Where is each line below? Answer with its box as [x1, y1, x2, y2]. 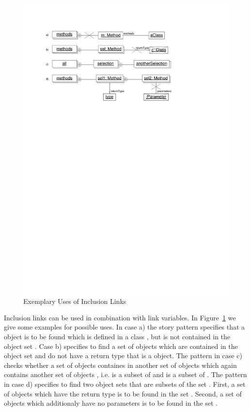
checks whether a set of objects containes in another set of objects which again [4, 360, 237, 370]
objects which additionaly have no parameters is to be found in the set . [4, 398, 218, 408]
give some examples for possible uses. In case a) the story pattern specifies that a [4, 322, 245, 332]
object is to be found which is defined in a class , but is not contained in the [4, 332, 231, 342]
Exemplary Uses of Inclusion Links [23, 296, 126, 306]
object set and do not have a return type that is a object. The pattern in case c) [4, 350, 242, 361]
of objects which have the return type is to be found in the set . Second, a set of [4, 388, 242, 398]
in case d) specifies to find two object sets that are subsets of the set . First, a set [4, 379, 246, 389]
